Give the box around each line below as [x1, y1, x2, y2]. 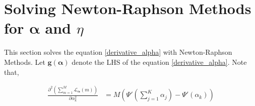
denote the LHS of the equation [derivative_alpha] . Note [72, 56, 247, 67]
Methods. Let [4, 56, 45, 67]
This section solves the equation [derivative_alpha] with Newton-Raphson [4, 47, 232, 57]
